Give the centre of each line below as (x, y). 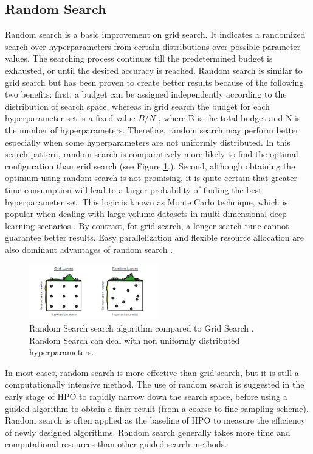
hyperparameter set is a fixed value (70, 118)
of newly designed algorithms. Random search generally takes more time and (148, 432)
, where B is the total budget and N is (229, 118)
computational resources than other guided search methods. (116, 444)
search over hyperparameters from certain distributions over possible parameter (153, 46)
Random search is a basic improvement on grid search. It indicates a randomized (155, 34)
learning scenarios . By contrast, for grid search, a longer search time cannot (147, 225)
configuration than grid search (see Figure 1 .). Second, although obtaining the (150, 165)
